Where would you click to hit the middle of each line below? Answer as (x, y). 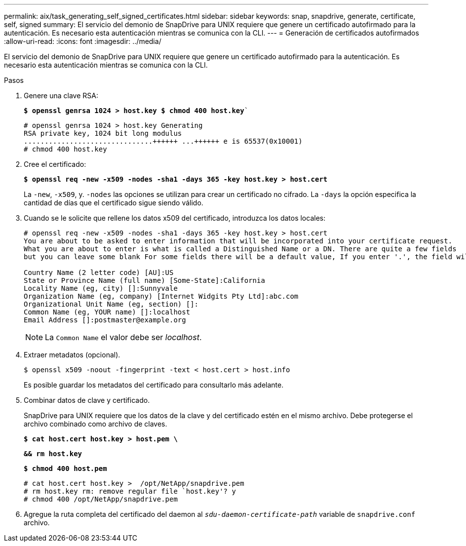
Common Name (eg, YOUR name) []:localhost (107, 312)
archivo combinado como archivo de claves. (96, 424)
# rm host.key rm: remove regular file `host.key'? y (130, 491)
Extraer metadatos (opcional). (72, 355)
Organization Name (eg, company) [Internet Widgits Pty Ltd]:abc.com (161, 296)
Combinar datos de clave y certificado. (87, 400)
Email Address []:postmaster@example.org (105, 320)
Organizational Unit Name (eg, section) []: (111, 304)
